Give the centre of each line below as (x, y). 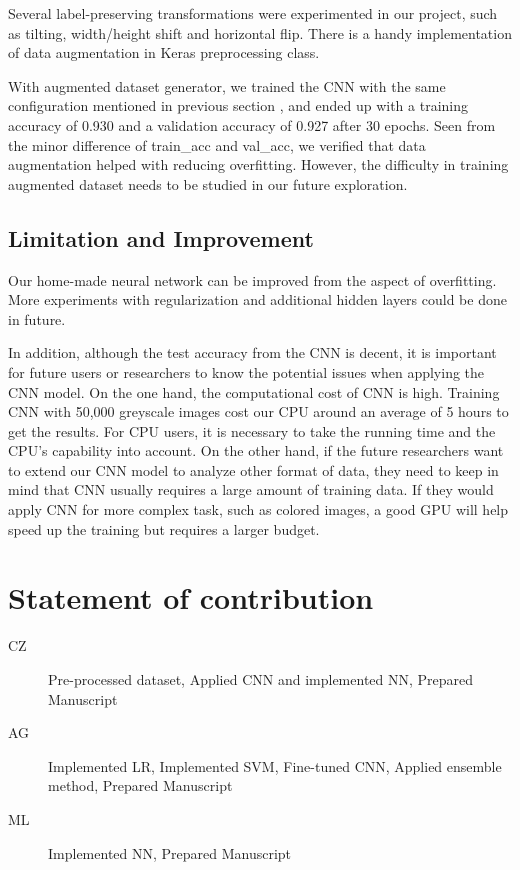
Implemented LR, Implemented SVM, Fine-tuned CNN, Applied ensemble (275, 765)
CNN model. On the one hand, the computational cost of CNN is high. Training (254, 391)
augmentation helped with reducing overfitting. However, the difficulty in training (258, 164)
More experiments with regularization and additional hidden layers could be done (257, 299)
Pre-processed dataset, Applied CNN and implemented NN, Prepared (261, 678)
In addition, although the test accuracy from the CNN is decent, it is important (252, 352)
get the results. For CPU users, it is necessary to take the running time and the (252, 430)
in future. (37, 318)
